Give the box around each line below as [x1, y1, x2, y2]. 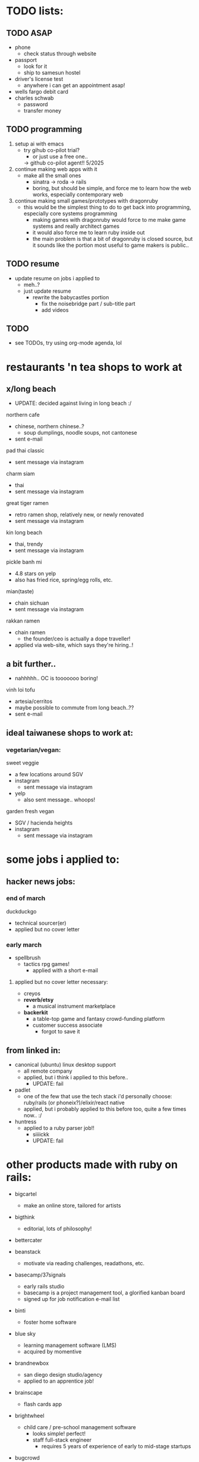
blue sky [14, 1330, 36, 1337]
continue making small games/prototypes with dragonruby [14, 197, 159, 204]
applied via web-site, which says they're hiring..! [14, 642, 134, 649]
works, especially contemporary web [32, 191, 124, 198]
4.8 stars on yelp [14, 570, 56, 577]
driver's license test [14, 76, 64, 82]
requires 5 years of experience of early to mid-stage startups [41, 1442, 191, 1449]
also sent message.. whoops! [23, 796, 96, 803]
